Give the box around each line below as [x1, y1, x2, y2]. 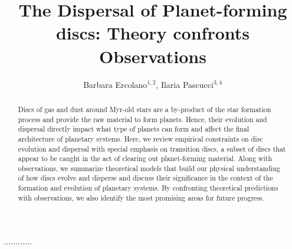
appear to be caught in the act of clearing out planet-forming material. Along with [18, 153, 273, 163]
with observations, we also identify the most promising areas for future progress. [18, 192, 265, 202]
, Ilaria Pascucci [156, 78, 214, 90]
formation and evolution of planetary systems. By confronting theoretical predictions [18, 183, 278, 193]
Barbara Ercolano [83, 78, 147, 90]
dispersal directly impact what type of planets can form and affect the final [18, 124, 250, 134]
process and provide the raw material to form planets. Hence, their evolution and [18, 114, 267, 124]
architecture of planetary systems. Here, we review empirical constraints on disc [18, 133, 263, 143]
